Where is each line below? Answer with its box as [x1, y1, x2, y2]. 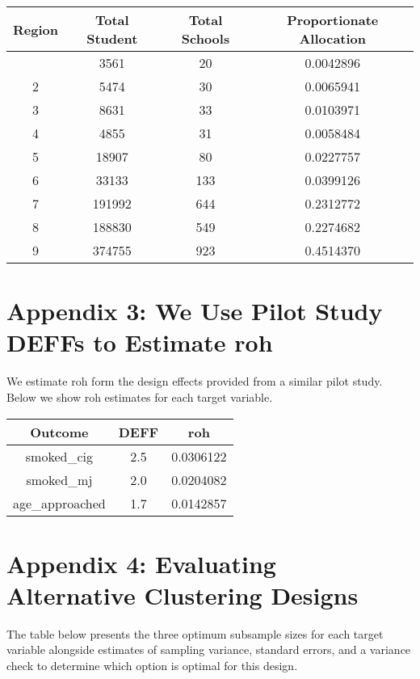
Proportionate [287, 11, 379, 29]
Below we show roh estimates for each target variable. [6, 388, 273, 405]
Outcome [30, 422, 89, 441]
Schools [181, 29, 230, 48]
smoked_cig [25, 446, 93, 466]
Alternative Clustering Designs [6, 578, 359, 611]
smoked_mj [26, 470, 93, 489]
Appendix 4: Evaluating [6, 546, 276, 580]
